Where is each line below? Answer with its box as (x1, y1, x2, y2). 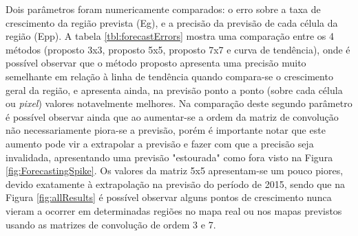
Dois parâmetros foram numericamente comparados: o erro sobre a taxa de (6, 2, 321, 16)
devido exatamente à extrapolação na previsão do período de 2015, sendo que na (6, 176, 345, 191)
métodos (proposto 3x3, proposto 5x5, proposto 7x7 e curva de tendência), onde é (6, 42, 350, 56)
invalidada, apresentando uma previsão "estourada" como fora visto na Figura (6, 150, 333, 164)
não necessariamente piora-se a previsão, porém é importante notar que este (6, 123, 326, 137)
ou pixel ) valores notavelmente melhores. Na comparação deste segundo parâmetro (6, 96, 352, 110)
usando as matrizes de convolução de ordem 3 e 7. (6, 217, 216, 231)
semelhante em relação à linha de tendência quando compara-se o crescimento (6, 69, 333, 83)
